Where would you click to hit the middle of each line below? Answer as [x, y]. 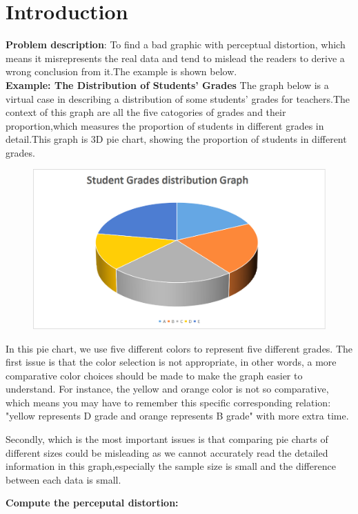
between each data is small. [63, 479]
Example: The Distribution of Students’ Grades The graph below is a [167, 85]
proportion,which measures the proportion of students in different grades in [165, 125]
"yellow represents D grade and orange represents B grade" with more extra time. [177, 416]
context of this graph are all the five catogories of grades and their [146, 112]
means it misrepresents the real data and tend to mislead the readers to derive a [175, 58]
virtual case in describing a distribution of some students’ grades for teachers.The [178, 98]
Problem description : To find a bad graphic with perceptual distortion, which [176, 45]
